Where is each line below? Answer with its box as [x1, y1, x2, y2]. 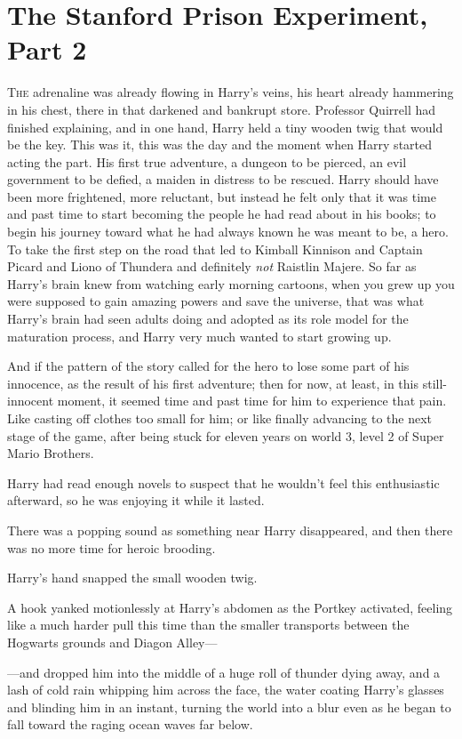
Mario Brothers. [7, 444, 94, 462]
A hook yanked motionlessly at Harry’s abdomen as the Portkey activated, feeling [7, 598, 453, 616]
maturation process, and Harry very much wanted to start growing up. [7, 326, 392, 345]
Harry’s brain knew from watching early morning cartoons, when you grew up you [7, 274, 455, 293]
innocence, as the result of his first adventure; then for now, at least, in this [7, 374, 419, 392]
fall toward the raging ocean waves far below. [7, 715, 253, 734]
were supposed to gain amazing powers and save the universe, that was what [7, 292, 425, 310]
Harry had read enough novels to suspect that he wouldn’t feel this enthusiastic [7, 473, 440, 492]
